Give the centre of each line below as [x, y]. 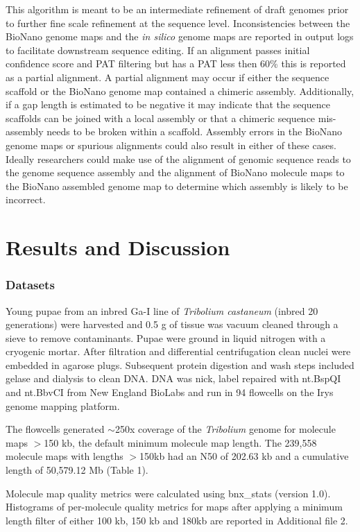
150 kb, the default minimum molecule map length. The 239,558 [180, 442]
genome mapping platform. [63, 405]
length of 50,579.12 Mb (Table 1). [77, 470]
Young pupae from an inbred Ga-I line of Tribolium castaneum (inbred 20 [162, 310]
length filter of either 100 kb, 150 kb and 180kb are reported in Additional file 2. [177, 520]
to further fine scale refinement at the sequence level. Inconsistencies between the [178, 23]
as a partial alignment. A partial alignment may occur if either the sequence [168, 77]
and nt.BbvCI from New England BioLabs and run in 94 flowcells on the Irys [170, 392]
